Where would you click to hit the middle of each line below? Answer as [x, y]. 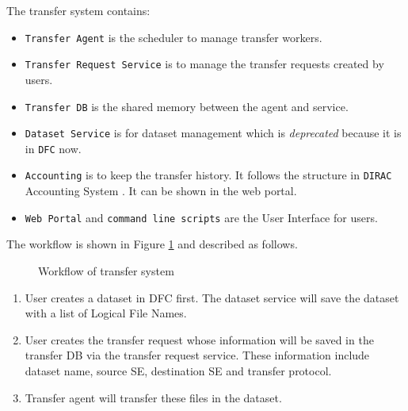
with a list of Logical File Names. [106, 313]
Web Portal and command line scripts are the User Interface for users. [201, 217]
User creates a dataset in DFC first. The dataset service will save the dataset [212, 297]
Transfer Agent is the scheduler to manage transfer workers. [173, 37]
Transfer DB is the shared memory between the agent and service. [187, 106]
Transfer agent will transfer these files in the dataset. [153, 397]
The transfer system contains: [78, 10]
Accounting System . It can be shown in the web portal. [161, 191]
